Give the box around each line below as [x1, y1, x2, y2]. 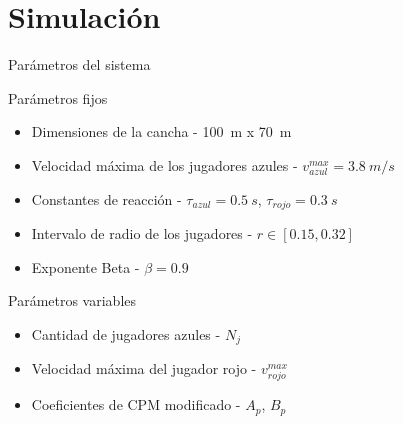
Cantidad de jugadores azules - [31, 323, 221, 344]
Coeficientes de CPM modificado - [31, 394, 241, 415]
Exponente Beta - [31, 256, 140, 277]
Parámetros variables [8, 290, 137, 311]
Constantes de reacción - [31, 188, 182, 209]
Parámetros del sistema [8, 54, 151, 75]
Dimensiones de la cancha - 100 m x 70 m [31, 121, 292, 142]
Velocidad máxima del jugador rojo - [31, 358, 257, 379]
